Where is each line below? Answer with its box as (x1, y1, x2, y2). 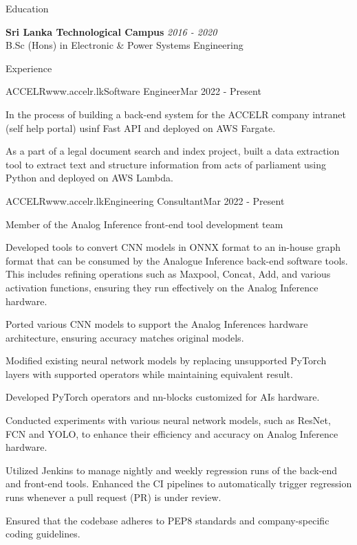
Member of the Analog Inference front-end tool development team (6, 216, 283, 231)
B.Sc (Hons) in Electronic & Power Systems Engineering (6, 38, 244, 52)
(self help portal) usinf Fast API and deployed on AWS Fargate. (6, 120, 276, 135)
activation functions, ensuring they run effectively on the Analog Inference (6, 280, 318, 294)
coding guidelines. (6, 526, 80, 541)
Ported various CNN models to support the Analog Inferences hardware (6, 317, 308, 331)
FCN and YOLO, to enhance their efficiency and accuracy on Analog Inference (6, 426, 338, 441)
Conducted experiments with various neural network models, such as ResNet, (6, 413, 331, 427)
